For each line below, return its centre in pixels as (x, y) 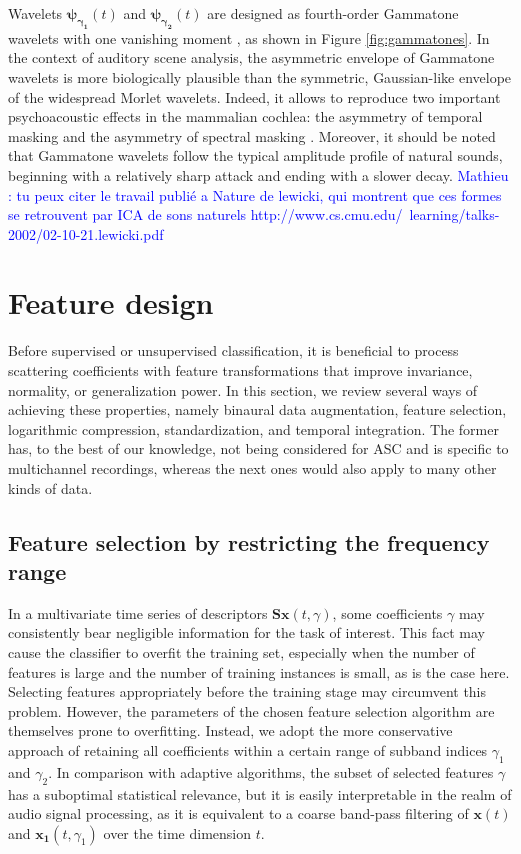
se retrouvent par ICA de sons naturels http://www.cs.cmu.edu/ (205, 214)
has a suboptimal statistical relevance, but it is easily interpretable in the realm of (260, 793)
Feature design (111, 302)
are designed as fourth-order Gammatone (333, 13)
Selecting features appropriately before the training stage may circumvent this (247, 691)
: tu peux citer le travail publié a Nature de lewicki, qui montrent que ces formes (255, 194)
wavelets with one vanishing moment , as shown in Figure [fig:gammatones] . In (249, 37)
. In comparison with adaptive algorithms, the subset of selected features (271, 771)
